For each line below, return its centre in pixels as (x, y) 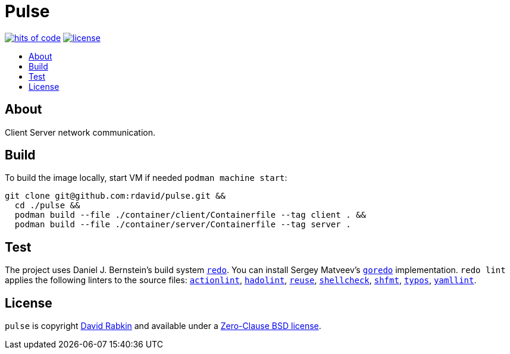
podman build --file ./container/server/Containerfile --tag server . (183, 225)
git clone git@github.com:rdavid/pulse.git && (115, 196)
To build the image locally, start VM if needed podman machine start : (146, 178)
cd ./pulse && (47, 206)
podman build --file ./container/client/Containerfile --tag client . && (190, 215)
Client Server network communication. (80, 132)
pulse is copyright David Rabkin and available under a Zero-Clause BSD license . (163, 326)
